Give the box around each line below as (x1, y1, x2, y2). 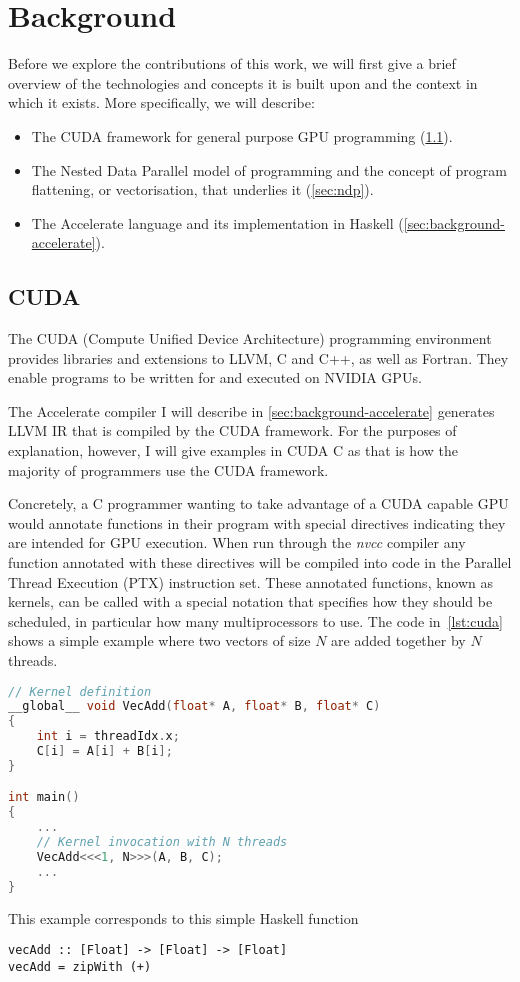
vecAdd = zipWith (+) (8, 959, 152, 974)
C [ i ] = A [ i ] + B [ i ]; (36, 744, 173, 759)
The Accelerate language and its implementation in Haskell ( (31, 212, 404, 233)
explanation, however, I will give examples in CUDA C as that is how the (8, 440, 458, 461)
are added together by (331, 630, 466, 651)
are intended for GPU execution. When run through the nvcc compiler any (8, 532, 466, 553)
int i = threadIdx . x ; (36, 729, 180, 744)
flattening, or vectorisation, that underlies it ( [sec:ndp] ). (31, 179, 374, 200)
